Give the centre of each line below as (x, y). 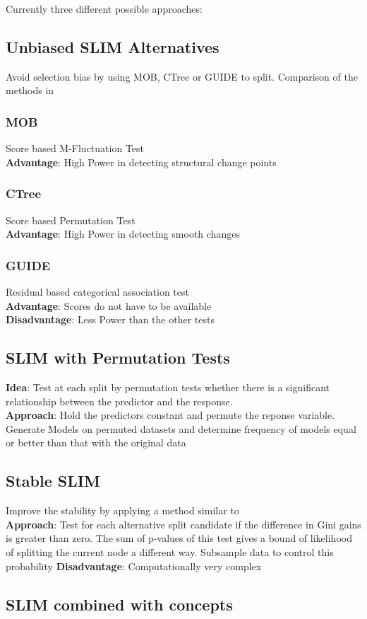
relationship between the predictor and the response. (119, 401)
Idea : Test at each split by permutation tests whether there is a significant (168, 387)
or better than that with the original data (96, 442)
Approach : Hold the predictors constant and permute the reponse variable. (170, 415)
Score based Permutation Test (71, 220)
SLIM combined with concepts (119, 604)
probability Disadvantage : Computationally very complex (134, 566)
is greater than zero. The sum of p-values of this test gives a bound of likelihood (179, 538)
